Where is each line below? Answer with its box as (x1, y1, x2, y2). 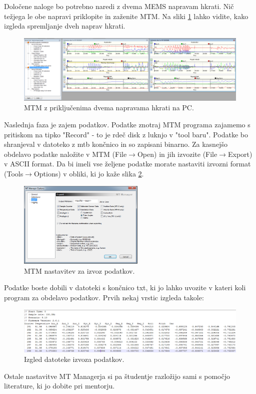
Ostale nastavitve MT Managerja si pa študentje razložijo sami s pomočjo (4, 370, 230, 381)
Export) (227, 148, 252, 159)
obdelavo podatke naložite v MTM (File (4, 148, 127, 159)
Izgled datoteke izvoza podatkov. (24, 354, 124, 364)
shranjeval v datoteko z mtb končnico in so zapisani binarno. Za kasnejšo (4, 139, 227, 149)
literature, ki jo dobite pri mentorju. (4, 380, 115, 391)
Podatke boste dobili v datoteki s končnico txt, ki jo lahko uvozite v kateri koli (4, 282, 246, 293)
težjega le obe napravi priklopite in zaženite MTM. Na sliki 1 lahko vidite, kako (4, 11, 248, 21)
